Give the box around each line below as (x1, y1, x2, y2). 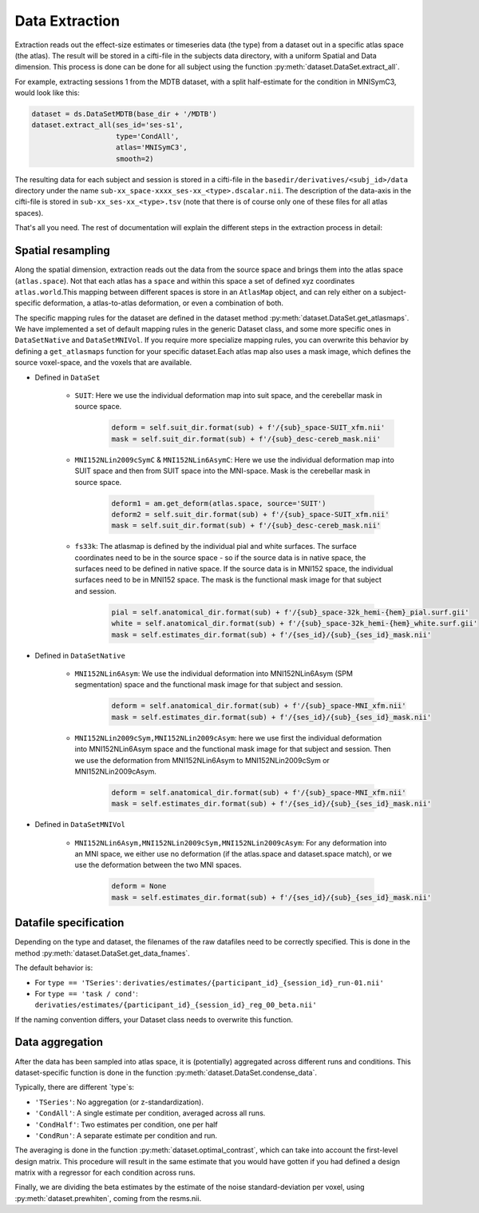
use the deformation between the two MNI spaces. (74, 860, 242, 870)
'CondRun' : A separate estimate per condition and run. (34, 1131, 218, 1140)
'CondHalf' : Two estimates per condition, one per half (34, 1120, 219, 1129)
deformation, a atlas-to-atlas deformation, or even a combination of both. (42, 298, 283, 308)
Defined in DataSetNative (34, 650, 125, 660)
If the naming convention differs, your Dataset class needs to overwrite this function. (14, 1015, 293, 1024)
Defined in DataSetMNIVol (34, 820, 125, 829)
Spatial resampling (14, 244, 111, 257)
